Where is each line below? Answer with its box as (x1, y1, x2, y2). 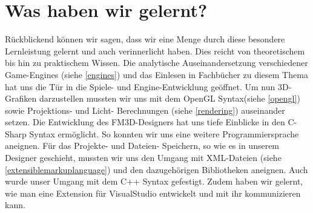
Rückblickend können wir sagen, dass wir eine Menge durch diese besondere (5, 33, 285, 45)
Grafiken (5, 92, 37, 105)
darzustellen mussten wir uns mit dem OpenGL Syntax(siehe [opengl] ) (39, 92, 300, 105)
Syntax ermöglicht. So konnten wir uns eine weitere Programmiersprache (29, 127, 299, 140)
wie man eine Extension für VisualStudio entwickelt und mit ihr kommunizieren (5, 186, 301, 199)
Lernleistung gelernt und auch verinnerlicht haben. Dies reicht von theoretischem (5, 44, 305, 57)
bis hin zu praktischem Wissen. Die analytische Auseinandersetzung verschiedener (5, 56, 308, 69)
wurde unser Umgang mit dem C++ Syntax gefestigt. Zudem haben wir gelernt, (5, 175, 303, 188)
